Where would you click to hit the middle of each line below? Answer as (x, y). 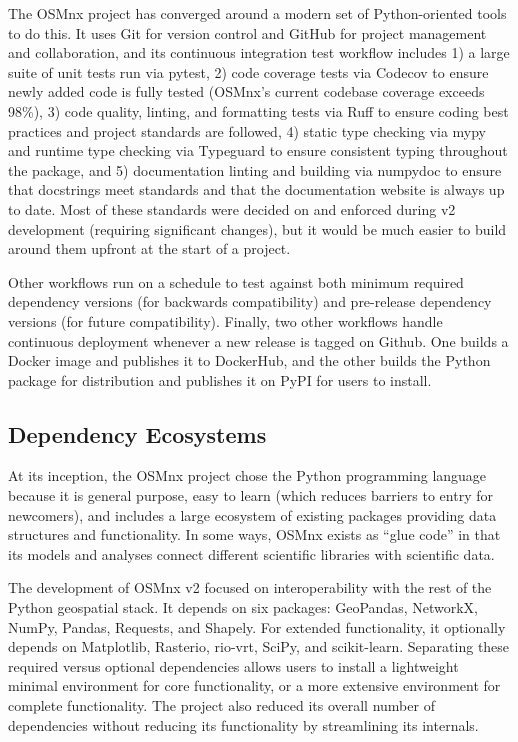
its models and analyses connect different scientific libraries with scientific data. (251, 553)
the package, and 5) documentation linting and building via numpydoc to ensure (255, 169)
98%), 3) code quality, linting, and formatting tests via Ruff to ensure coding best (258, 110)
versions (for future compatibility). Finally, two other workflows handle (225, 320)
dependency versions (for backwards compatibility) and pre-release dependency (250, 301)
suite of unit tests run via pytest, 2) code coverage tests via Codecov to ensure (248, 71)
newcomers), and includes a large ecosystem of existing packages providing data (252, 514)
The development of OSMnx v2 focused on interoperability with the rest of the (250, 587)
